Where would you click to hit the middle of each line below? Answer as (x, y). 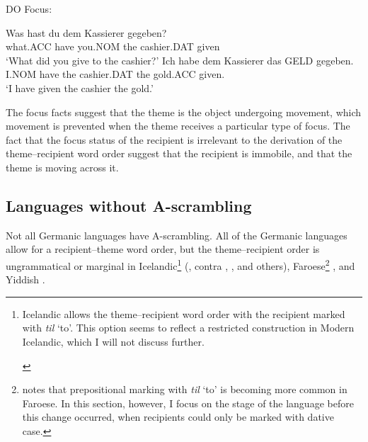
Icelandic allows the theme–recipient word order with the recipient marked (184, 313)
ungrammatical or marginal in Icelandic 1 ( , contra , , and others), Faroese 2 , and (180, 264)
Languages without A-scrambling (129, 205)
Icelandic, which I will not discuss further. (113, 341)
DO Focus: (29, 8)
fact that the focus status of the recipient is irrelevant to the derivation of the (174, 139)
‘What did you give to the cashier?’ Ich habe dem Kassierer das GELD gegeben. (180, 60)
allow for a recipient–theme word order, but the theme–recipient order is (163, 249)
